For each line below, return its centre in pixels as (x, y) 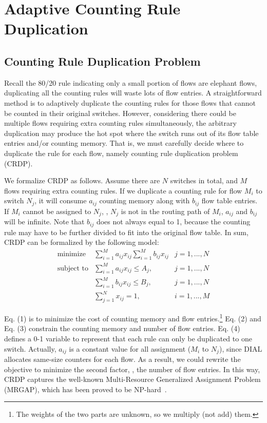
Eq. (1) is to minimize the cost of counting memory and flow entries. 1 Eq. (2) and (133, 318)
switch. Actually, (30, 348)
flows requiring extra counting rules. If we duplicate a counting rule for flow (123, 190)
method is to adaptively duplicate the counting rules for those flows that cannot (130, 102)
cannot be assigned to (57, 211)
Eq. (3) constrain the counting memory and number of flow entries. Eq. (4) (122, 328)
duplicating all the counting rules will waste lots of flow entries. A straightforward (133, 93)
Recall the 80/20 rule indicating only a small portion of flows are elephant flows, (131, 82)
